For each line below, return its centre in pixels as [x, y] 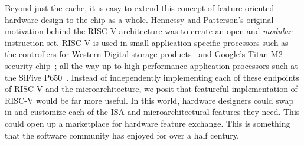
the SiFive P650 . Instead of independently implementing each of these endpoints [152, 77]
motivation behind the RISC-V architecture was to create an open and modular [148, 31]
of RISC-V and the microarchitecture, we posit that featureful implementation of [151, 89]
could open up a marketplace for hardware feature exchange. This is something [148, 123]
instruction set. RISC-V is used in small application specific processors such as [147, 42]
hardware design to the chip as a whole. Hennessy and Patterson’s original [139, 19]
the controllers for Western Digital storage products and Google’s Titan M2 [144, 54]
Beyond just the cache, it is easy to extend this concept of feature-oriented [140, 8]
